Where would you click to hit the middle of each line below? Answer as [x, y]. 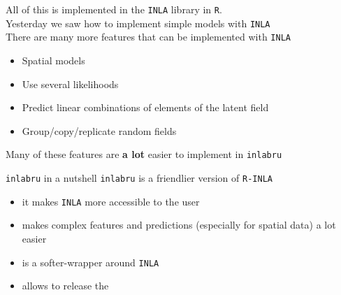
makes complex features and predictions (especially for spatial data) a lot [179, 225]
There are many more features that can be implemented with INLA [148, 37]
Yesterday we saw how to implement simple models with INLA [138, 23]
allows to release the [65, 286]
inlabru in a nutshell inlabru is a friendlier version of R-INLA [139, 178]
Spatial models [53, 60]
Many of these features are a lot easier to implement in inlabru [144, 154]
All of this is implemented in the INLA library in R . [114, 9]
